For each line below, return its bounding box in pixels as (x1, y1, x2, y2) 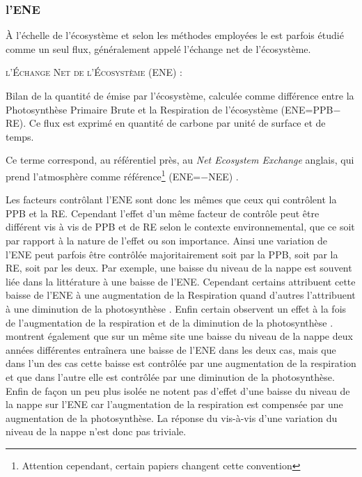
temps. (6, 129, 34, 143)
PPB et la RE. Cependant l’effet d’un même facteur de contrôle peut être (6, 205, 320, 220)
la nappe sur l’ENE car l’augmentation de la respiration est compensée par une (6, 397, 343, 412)
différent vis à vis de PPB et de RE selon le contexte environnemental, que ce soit (6, 219, 355, 234)
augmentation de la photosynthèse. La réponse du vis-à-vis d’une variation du (6, 410, 338, 425)
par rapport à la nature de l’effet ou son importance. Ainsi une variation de (6, 233, 328, 247)
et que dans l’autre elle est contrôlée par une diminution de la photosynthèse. (6, 369, 335, 384)
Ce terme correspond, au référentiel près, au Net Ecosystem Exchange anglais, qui (6, 153, 354, 167)
